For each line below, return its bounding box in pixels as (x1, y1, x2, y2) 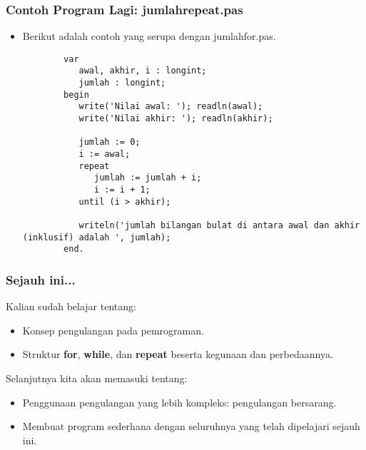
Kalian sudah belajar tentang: (6, 299, 136, 314)
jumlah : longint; (78, 78, 166, 88)
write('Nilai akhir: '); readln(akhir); (78, 113, 273, 124)
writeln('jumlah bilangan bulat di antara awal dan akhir (78, 220, 360, 230)
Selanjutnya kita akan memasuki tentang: (6, 370, 188, 385)
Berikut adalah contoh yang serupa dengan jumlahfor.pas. (22, 29, 276, 44)
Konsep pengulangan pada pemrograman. (22, 322, 204, 337)
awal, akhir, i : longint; (78, 66, 207, 76)
